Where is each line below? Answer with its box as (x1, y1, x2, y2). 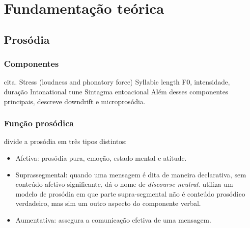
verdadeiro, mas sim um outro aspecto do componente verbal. (15, 198, 201, 208)
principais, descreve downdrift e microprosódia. (4, 96, 145, 106)
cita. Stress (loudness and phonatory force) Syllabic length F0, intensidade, (4, 77, 230, 87)
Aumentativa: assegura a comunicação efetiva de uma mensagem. (15, 214, 211, 225)
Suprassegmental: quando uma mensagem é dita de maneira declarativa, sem (15, 169, 246, 179)
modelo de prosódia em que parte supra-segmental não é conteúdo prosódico (15, 188, 245, 199)
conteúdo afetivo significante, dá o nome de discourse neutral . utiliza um (15, 179, 233, 189)
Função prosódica (4, 117, 74, 129)
